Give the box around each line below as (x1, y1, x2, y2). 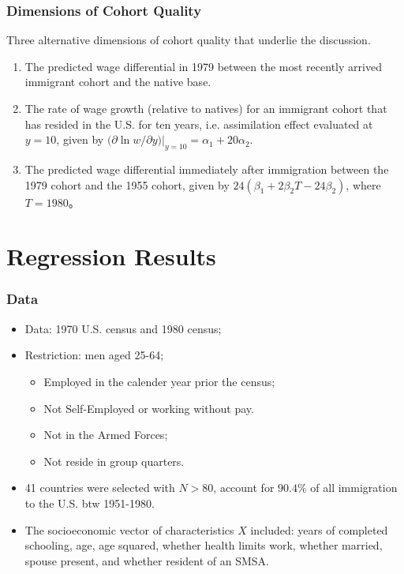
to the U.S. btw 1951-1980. (24, 494, 155, 511)
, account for (213, 479, 275, 496)
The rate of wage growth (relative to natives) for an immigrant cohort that (24, 100, 387, 116)
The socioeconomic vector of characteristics (24, 521, 234, 538)
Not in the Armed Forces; (43, 426, 168, 443)
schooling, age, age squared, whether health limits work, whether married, (24, 537, 383, 553)
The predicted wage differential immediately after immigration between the (24, 160, 389, 177)
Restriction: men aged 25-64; (24, 347, 164, 363)
